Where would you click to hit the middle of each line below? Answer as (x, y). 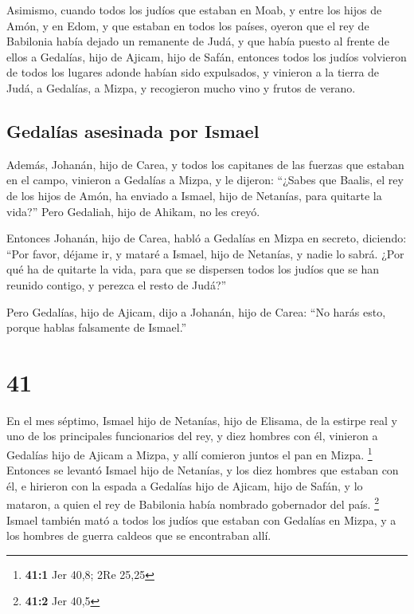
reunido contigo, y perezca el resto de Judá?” (117, 284)
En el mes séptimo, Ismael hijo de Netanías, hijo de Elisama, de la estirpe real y (202, 420)
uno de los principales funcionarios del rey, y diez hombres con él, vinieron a (192, 436)
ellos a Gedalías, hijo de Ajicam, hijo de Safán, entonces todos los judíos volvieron (207, 56)
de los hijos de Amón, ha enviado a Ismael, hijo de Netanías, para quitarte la (194, 195)
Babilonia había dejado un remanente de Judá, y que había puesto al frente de (198, 41)
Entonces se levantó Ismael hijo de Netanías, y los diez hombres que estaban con (203, 470)
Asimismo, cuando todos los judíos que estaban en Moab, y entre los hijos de (194, 10)
